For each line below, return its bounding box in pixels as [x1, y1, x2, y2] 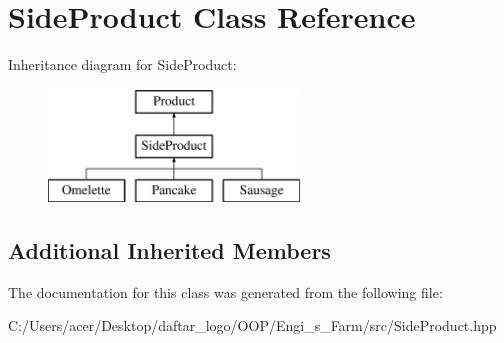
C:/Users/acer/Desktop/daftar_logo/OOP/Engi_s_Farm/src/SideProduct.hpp [8, 315, 497, 336]
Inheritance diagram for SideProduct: [8, 54, 237, 75]
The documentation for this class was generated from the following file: [8, 281, 443, 302]
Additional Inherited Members [8, 235, 331, 266]
